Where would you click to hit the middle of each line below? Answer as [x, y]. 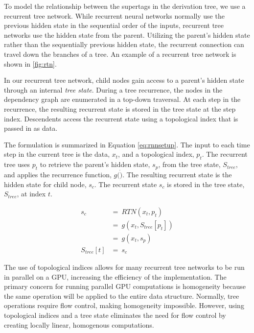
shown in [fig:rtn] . [30, 63]
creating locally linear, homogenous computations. [79, 324]
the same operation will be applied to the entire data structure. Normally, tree [122, 296]
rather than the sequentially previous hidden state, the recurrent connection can [124, 44]
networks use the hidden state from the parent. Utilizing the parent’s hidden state [127, 35]
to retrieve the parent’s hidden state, [95, 164]
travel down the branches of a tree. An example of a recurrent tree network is [120, 54]
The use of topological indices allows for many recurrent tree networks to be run [124, 267]
